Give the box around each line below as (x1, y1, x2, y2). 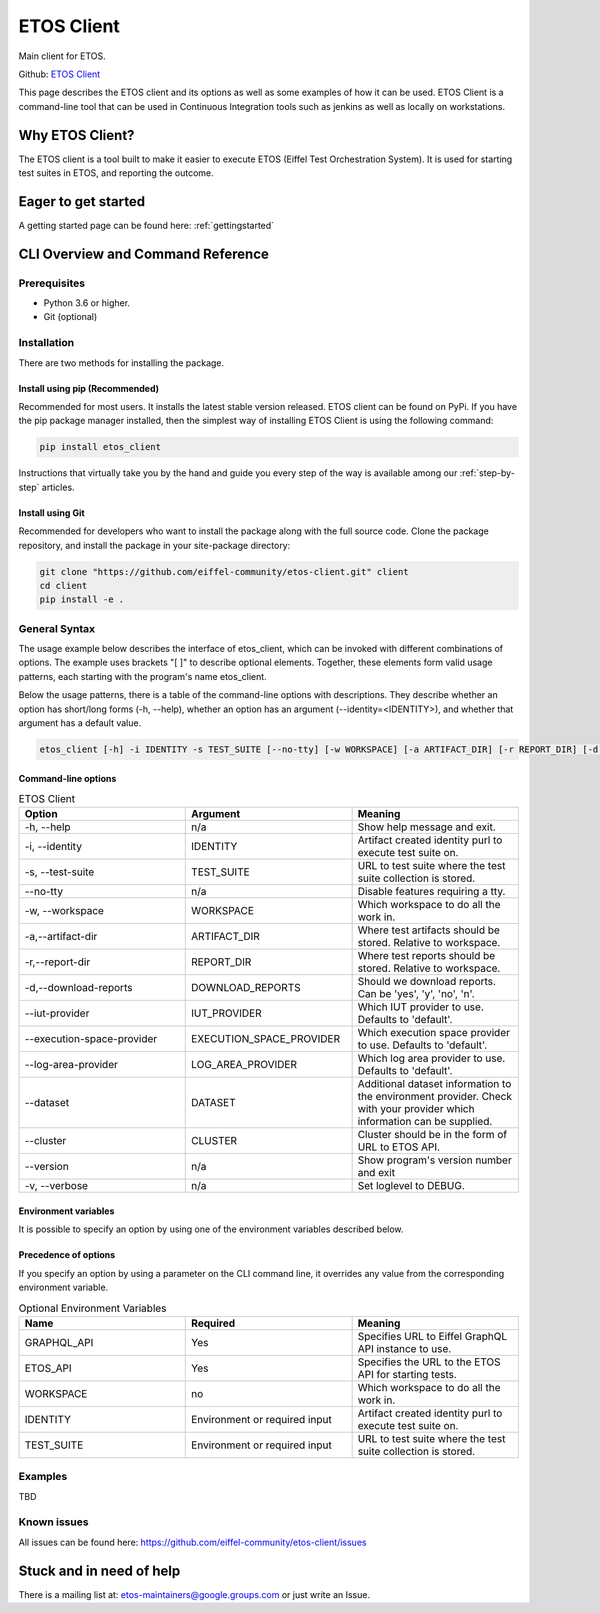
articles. (41, 481, 75, 493)
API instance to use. (357, 1341, 452, 1355)
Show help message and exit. (357, 820, 496, 834)
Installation (18, 336, 75, 350)
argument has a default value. (18, 716, 142, 729)
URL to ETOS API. (357, 1140, 440, 1154)
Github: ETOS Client (18, 68, 101, 80)
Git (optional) (43, 311, 98, 323)
